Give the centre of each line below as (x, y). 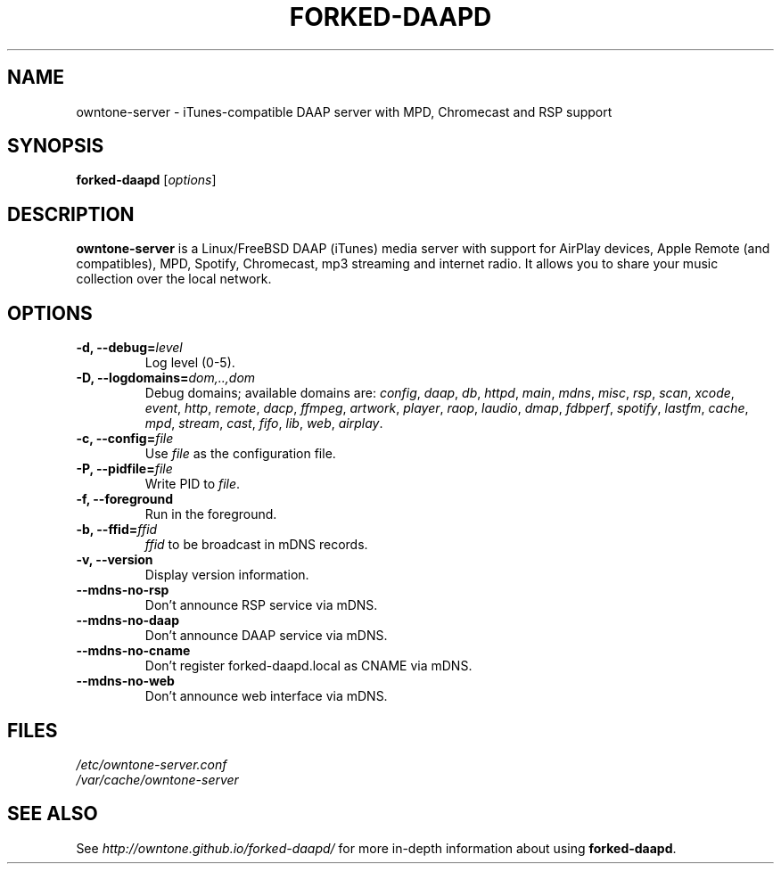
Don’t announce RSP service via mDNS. (261, 605)
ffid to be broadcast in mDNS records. (256, 545)
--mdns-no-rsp (123, 590)
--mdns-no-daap (127, 620)
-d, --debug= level (129, 348)
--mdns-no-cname (133, 651)
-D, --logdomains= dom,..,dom (166, 378)
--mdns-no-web (125, 681)
